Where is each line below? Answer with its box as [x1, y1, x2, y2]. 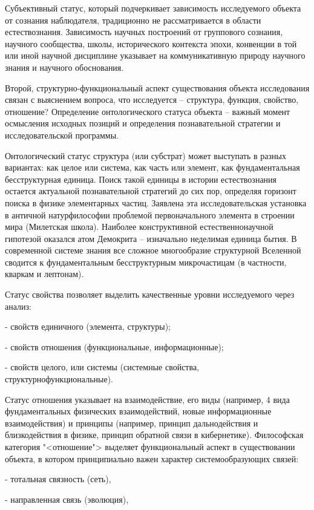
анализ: [5, 299, 31, 312]
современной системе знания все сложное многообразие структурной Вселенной [5, 244, 301, 257]
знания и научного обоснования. [5, 60, 124, 73]
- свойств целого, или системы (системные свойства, [5, 361, 200, 373]
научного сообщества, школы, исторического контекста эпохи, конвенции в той [5, 37, 297, 50]
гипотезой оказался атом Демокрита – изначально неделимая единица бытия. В [5, 232, 297, 244]
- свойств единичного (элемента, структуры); [5, 320, 171, 333]
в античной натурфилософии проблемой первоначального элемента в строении [5, 208, 295, 221]
